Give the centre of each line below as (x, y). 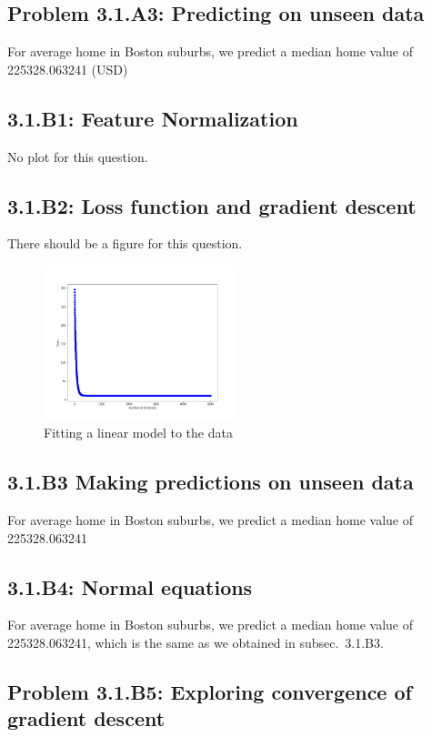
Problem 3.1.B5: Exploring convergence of (210, 691)
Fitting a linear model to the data (138, 433)
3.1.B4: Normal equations (130, 586)
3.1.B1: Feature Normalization (153, 118)
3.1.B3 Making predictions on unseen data (211, 482)
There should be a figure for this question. (125, 243)
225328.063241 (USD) (68, 69)
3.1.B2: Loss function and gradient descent (212, 205)
